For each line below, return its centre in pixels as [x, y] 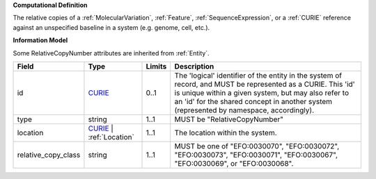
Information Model [40, 40]
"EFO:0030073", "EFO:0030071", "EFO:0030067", [256, 155]
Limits [156, 66]
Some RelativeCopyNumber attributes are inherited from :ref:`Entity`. [111, 53]
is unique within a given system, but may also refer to [262, 92]
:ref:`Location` [111, 137]
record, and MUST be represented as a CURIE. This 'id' [265, 84]
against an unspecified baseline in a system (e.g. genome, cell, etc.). [111, 27]
